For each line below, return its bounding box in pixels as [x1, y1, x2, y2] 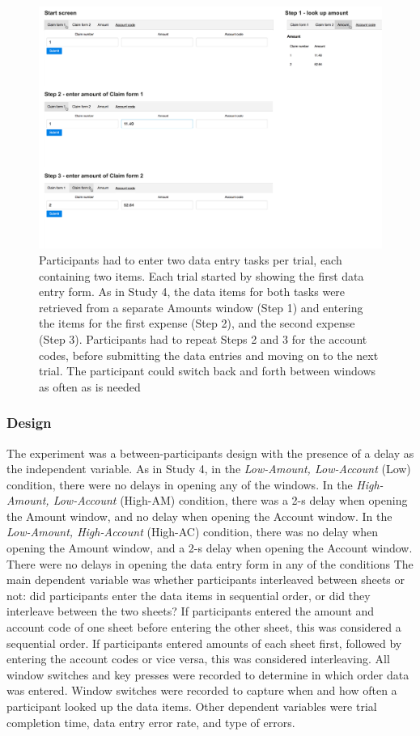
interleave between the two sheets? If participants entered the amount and [6, 603, 375, 620]
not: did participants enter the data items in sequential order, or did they [6, 586, 371, 603]
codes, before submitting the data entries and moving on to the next [39, 346, 379, 363]
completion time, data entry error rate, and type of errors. [6, 713, 295, 730]
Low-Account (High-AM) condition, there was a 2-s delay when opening [53, 492, 408, 509]
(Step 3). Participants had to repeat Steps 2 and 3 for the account [39, 330, 367, 347]
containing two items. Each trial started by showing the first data [39, 267, 364, 284]
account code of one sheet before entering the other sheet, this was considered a [6, 619, 401, 636]
